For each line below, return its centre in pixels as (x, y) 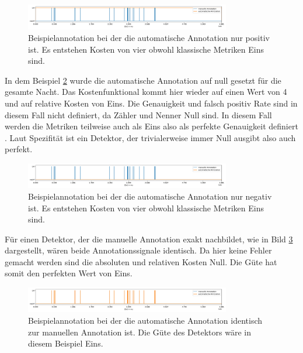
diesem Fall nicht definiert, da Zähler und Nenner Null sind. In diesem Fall (138, 114)
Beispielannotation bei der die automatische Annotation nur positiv (149, 37)
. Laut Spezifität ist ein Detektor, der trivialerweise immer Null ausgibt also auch (150, 137)
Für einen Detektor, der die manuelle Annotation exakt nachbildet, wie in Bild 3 (149, 239)
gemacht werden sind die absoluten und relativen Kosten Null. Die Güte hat (141, 261)
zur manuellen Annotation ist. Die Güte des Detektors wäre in (140, 332)
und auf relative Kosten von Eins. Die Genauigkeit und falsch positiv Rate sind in (151, 103)
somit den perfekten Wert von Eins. (69, 273)
